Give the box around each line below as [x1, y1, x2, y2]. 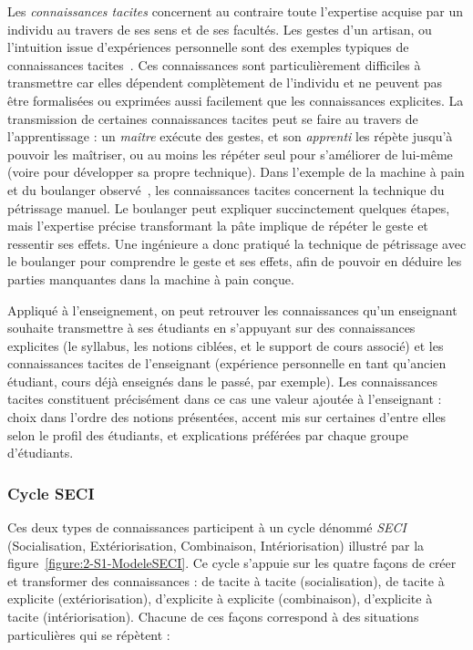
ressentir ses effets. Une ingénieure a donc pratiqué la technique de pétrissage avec [7, 233, 467, 253]
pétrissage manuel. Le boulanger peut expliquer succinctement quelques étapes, [7, 198, 450, 217]
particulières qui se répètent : [7, 624, 170, 644]
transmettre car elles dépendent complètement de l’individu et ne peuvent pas [7, 73, 443, 92]
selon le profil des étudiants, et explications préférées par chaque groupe [7, 425, 409, 444]
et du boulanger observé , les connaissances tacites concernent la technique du [7, 180, 445, 199]
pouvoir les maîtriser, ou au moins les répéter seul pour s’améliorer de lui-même [7, 144, 453, 163]
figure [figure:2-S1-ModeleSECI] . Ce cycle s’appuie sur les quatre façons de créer [7, 553, 457, 573]
